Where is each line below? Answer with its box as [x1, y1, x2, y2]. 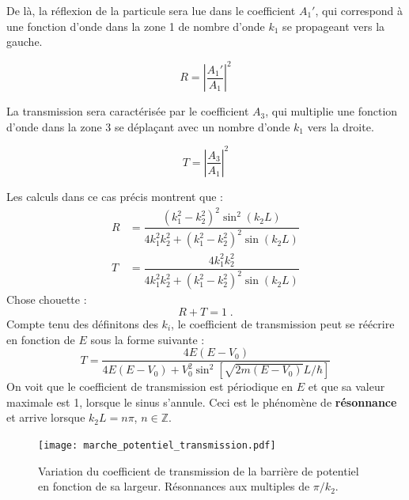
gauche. [6, 33, 43, 50]
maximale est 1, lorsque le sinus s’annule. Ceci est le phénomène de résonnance [6, 393, 397, 410]
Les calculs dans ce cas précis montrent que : [6, 187, 223, 204]
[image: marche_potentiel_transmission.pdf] [38, 439, 276, 451]
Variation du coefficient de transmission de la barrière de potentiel [38, 462, 359, 479]
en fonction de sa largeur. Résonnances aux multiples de [38, 478, 310, 494]
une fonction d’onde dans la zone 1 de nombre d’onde [6, 17, 265, 34]
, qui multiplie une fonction [265, 103, 398, 119]
